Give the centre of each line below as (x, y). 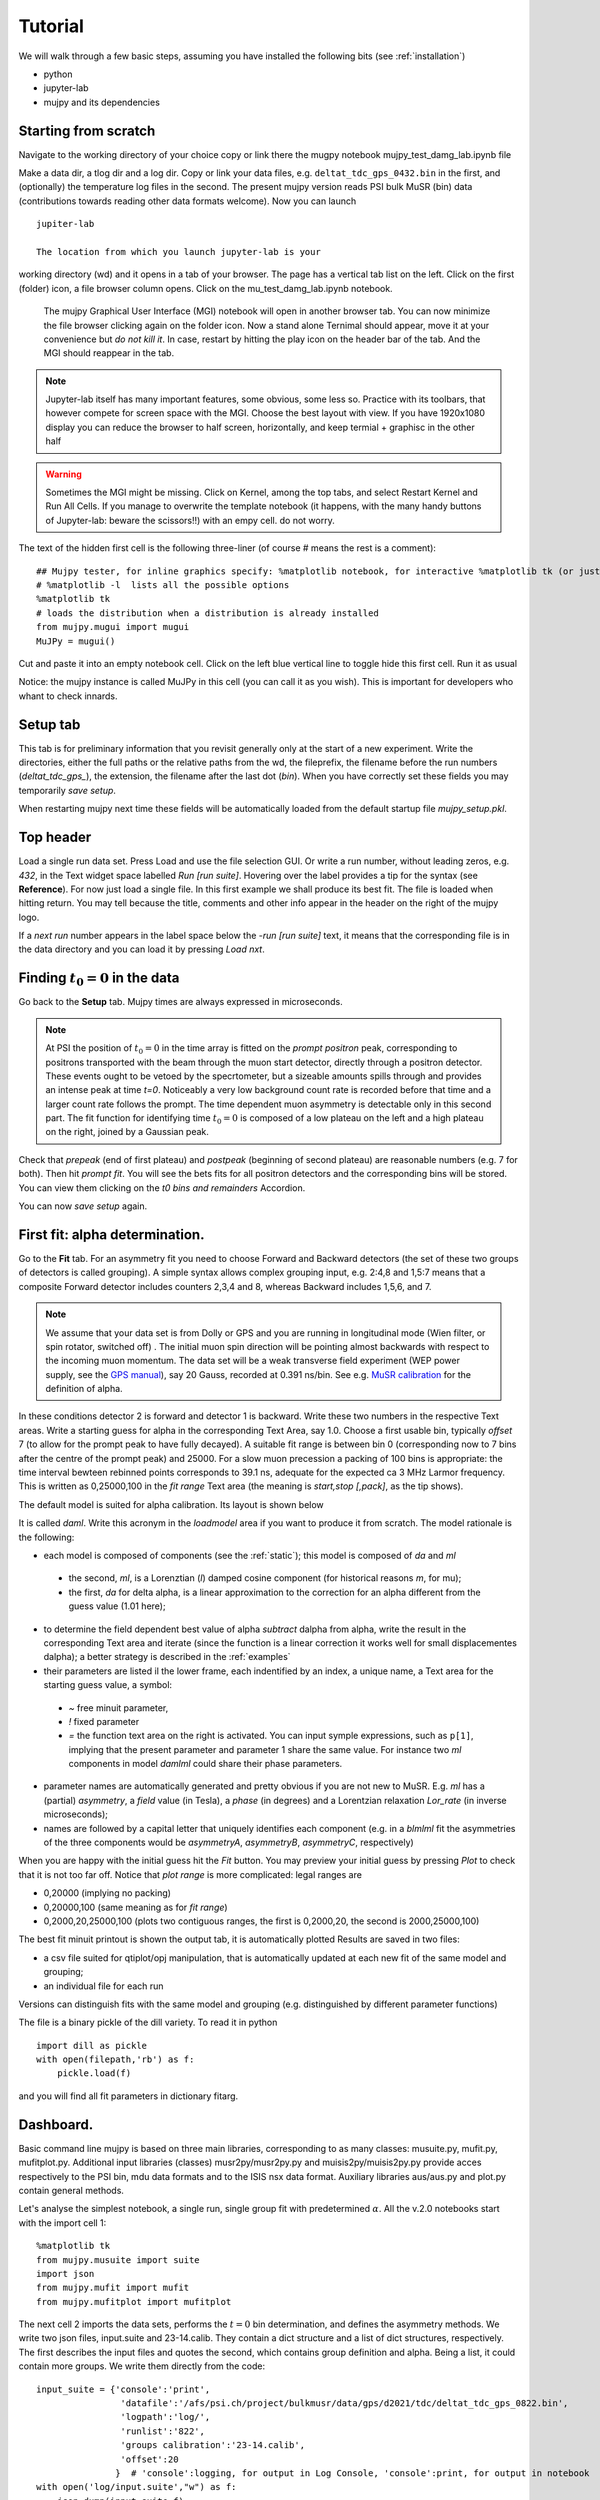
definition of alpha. (84, 1389)
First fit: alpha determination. (111, 1234)
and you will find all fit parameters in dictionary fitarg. (128, 2096)
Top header (55, 837)
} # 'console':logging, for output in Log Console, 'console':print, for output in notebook (352, 2473)
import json (65, 2273)
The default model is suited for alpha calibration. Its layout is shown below (171, 1504)
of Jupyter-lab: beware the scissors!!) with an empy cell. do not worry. (190, 520)
